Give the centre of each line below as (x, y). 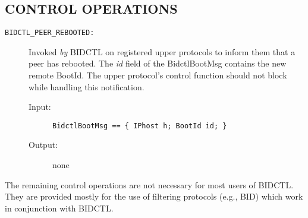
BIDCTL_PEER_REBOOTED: (50, 33)
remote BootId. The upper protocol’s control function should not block (158, 75)
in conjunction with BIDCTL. (59, 208)
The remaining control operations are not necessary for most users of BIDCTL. (149, 184)
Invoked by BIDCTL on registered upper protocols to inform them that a (162, 51)
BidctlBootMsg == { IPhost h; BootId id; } (140, 126)
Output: (43, 145)
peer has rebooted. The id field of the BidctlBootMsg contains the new (158, 63)
